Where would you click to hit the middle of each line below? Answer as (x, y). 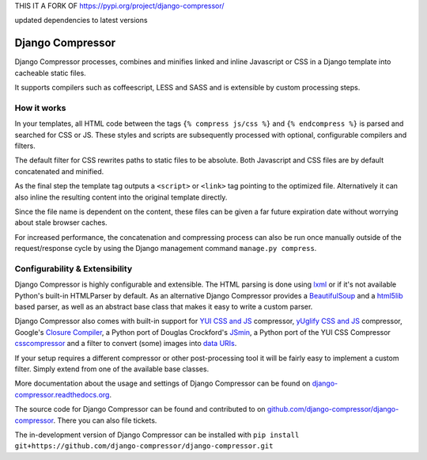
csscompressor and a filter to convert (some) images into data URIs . (126, 344)
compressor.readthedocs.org (62, 394)
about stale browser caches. (61, 222)
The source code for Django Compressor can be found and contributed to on (140, 409)
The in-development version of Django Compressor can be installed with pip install (157, 435)
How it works (40, 108)
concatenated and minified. (59, 171)
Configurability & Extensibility (74, 268)
